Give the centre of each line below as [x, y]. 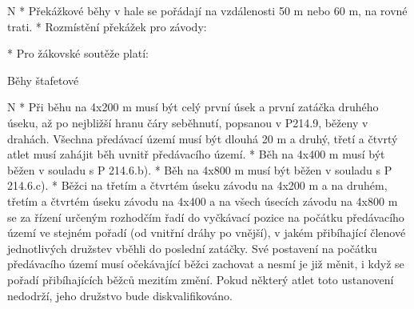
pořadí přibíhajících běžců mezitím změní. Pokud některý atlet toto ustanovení [201, 279]
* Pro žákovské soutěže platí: [78, 53]
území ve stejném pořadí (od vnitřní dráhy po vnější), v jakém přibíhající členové [207, 233]
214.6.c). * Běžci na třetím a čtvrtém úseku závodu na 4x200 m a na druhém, [197, 185]
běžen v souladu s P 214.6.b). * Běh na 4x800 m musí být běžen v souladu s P [200, 169]
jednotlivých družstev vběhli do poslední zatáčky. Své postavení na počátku [192, 248]
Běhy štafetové [43, 80]
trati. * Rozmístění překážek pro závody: [107, 26]
